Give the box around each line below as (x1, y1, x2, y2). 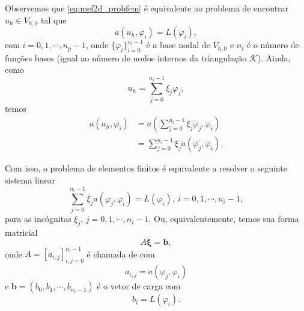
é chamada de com (87, 247, 155, 260)
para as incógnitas (5, 212, 71, 225)
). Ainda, (257, 51, 291, 64)
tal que (41, 13, 67, 26)
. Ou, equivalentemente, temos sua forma (148, 212, 299, 225)
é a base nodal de (146, 38, 210, 51)
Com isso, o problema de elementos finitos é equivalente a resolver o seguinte (5, 162, 287, 174)
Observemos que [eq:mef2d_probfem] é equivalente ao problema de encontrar (5, 2, 289, 14)
